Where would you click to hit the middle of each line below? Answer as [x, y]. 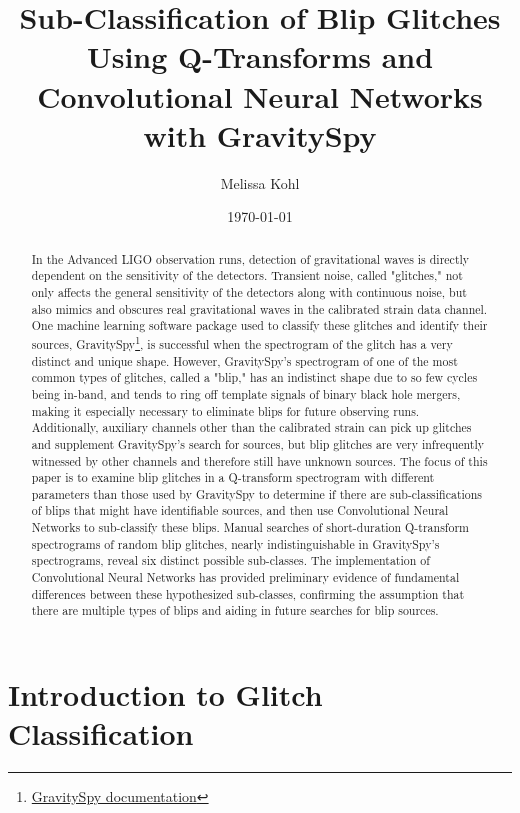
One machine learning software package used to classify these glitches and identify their [259, 325]
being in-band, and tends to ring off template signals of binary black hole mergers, [246, 393]
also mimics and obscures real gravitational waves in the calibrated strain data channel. [259, 308]
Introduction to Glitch [165, 694]
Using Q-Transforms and [260, 56]
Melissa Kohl [260, 182]
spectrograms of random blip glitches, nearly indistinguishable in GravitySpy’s [235, 543]
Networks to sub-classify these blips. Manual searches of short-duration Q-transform [250, 527]
